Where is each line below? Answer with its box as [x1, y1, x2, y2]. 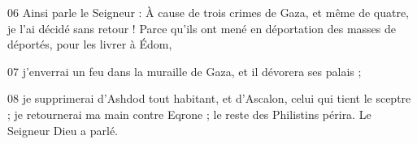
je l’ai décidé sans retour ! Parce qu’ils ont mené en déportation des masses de [7, 19, 397, 36]
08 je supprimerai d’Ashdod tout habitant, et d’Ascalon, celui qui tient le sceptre [7, 90, 411, 107]
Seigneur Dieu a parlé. [7, 121, 119, 138]
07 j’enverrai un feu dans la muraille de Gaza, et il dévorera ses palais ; [7, 62, 362, 79]
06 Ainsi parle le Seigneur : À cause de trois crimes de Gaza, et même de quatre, [7, 4, 410, 20]
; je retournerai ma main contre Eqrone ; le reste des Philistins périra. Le [7, 105, 371, 122]
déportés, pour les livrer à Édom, [7, 36, 172, 53]
